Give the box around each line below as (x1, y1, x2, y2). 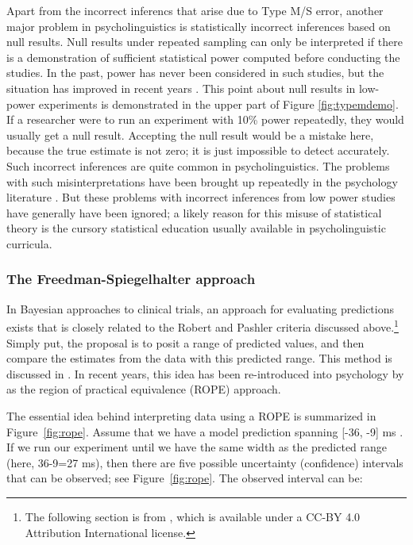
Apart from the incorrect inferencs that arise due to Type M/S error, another (6, 2, 384, 18)
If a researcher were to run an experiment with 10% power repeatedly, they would (6, 111, 404, 128)
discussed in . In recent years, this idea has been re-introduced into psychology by (6, 365, 404, 382)
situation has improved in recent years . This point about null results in (6, 79, 356, 96)
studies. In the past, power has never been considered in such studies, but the (6, 64, 384, 81)
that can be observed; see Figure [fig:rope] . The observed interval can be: (6, 470, 363, 486)
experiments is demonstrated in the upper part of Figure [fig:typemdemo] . (38, 95, 399, 112)
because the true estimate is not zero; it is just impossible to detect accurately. (6, 142, 390, 159)
